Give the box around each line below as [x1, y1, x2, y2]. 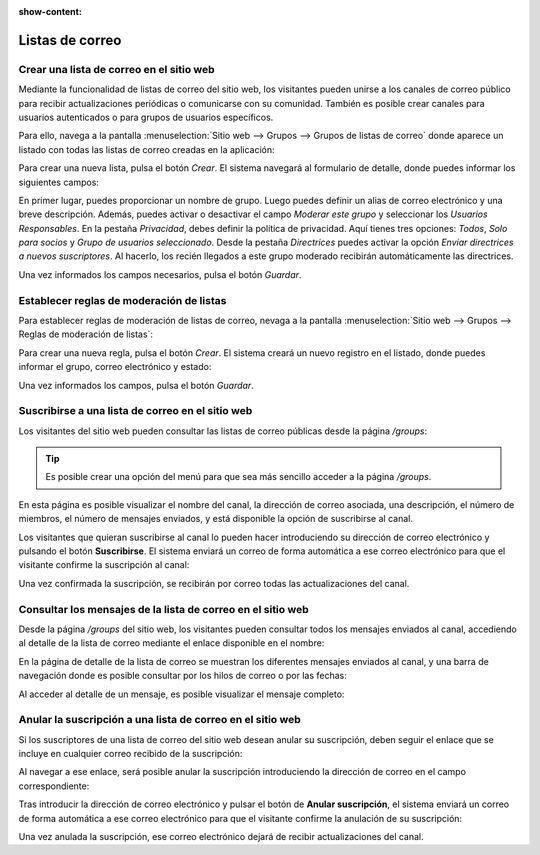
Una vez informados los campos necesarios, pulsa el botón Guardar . [18, 268, 302, 280]
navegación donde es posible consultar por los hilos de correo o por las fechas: [18, 670, 347, 682]
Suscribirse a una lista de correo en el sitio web [18, 404, 253, 418]
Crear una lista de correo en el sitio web [18, 62, 215, 76]
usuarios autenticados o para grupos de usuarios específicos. [18, 111, 274, 123]
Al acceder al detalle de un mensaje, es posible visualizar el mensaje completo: [18, 688, 345, 700]
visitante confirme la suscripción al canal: [18, 559, 190, 571]
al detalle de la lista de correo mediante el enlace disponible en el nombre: [18, 637, 325, 649]
